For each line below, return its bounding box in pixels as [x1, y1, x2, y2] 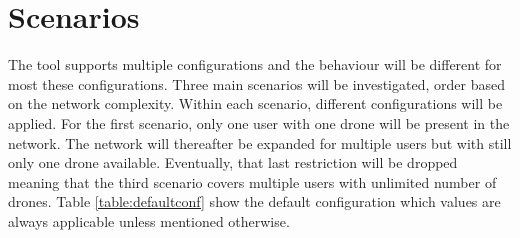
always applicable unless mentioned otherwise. [8, 210, 290, 231]
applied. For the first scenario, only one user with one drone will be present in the [8, 112, 510, 133]
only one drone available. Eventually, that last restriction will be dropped [8, 152, 458, 173]
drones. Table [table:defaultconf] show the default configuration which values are [8, 191, 501, 212]
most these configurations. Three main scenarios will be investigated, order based [8, 73, 505, 94]
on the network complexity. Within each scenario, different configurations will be [8, 93, 503, 114]
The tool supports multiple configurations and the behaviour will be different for [8, 54, 502, 75]
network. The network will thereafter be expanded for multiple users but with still [8, 132, 512, 153]
